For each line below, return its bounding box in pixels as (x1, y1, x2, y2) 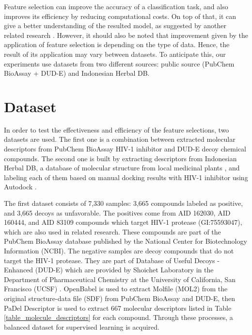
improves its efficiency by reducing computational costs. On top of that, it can (4, 11, 236, 21)
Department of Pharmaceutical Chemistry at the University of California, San (4, 274, 236, 284)
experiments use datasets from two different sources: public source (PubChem (4, 58, 235, 68)
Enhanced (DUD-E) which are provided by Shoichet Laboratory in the (4, 265, 214, 275)
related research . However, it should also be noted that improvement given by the (4, 30, 249, 40)
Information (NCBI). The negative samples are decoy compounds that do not (4, 246, 234, 255)
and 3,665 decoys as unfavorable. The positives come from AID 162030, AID (4, 207, 231, 218)
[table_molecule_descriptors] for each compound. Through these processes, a (4, 312, 233, 322)
